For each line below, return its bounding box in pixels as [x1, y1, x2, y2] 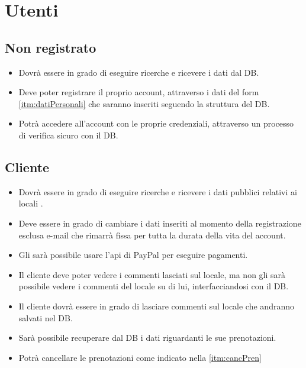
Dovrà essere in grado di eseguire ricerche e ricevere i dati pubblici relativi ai [18, 185, 297, 198]
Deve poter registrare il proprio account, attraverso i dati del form [18, 86, 259, 98]
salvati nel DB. [18, 311, 73, 324]
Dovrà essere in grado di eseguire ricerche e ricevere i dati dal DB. [18, 66, 259, 78]
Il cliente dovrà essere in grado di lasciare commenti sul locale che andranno [18, 299, 294, 312]
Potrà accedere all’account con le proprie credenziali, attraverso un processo [18, 117, 294, 130]
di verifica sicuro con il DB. [18, 128, 118, 141]
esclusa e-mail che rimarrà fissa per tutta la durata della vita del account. [18, 228, 286, 241]
